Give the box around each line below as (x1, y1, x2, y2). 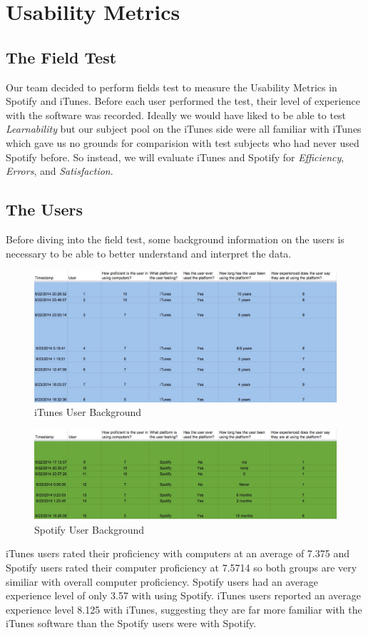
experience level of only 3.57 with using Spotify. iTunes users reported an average (6, 588, 361, 603)
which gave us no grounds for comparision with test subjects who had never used (6, 135, 359, 150)
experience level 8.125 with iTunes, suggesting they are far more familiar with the (6, 601, 362, 616)
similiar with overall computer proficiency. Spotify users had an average (6, 574, 318, 589)
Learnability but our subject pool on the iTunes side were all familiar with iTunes (6, 121, 362, 136)
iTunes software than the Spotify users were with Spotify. (6, 616, 257, 631)
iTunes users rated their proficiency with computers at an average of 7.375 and (6, 546, 349, 561)
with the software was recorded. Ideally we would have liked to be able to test (6, 107, 347, 122)
